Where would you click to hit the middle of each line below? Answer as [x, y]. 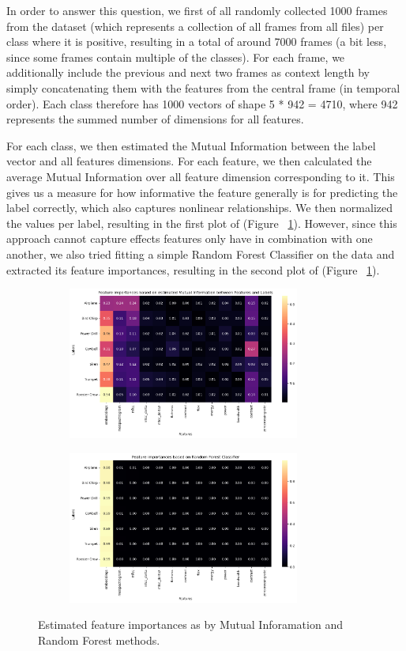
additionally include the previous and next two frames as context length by [188, 72]
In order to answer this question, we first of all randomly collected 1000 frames [197, 10]
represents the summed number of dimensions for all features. [155, 119]
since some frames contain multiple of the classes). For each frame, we [176, 57]
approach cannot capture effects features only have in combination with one [190, 238]
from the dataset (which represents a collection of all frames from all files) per [195, 26]
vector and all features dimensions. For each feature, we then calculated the [189, 161]
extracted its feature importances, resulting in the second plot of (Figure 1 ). [193, 269]
